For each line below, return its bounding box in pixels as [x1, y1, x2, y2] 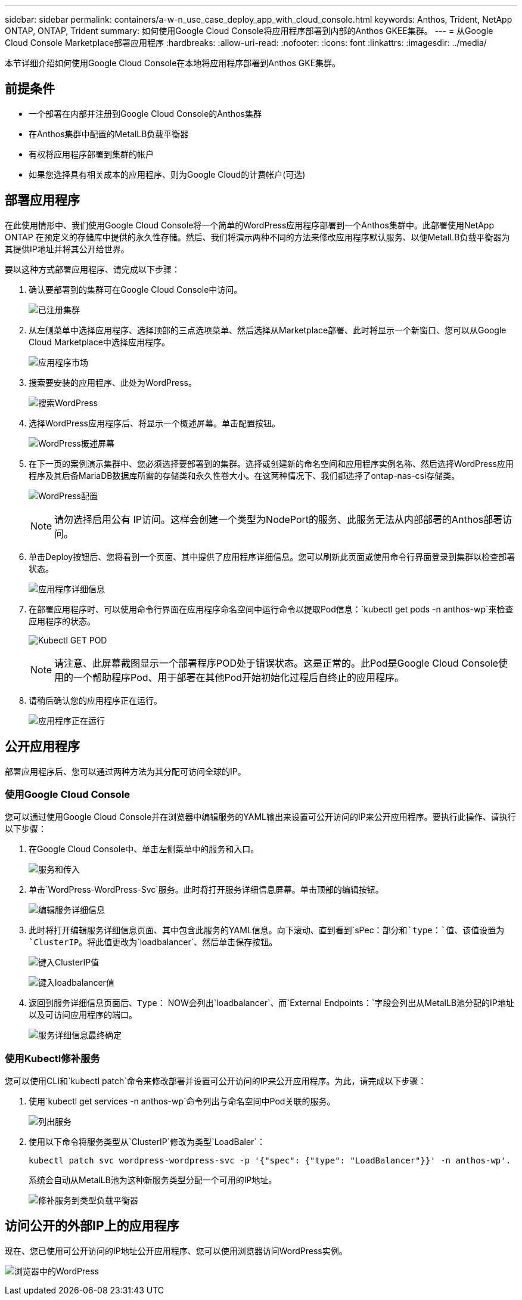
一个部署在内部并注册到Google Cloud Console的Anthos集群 [29, 108, 262, 119]
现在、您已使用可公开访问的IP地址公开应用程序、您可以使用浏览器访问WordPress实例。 [5, 1245, 347, 1256]
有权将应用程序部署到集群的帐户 [29, 148, 154, 159]
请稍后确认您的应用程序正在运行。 [29, 695, 162, 705]
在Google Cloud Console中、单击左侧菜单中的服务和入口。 [29, 844, 259, 855]
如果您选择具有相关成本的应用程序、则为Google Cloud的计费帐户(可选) [29, 169, 306, 179]
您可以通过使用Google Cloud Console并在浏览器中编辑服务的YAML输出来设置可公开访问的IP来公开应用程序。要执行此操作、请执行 [5, 812, 516, 822]
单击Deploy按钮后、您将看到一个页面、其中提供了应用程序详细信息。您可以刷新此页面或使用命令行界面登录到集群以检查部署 [29, 551, 515, 562]
